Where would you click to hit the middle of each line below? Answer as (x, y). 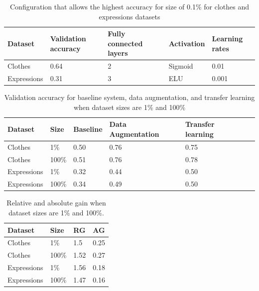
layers (118, 53)
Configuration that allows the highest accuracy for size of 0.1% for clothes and (129, 6)
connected (125, 43)
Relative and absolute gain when (56, 203)
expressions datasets (129, 16)
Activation (187, 43)
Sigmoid (181, 66)
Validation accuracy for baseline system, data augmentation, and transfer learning (129, 97)
